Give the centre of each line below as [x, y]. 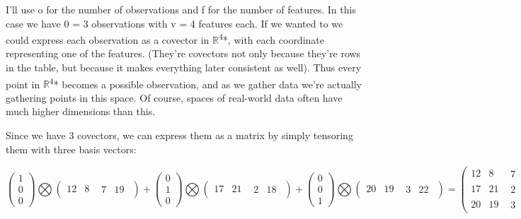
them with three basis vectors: [71, 149]
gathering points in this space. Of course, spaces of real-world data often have [174, 97]
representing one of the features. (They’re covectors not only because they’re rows [183, 53]
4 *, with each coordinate [271, 39]
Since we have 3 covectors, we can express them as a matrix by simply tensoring [179, 135]
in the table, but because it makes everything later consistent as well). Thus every [184, 67]
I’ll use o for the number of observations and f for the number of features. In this [181, 9]
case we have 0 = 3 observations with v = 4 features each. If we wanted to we [174, 23]
